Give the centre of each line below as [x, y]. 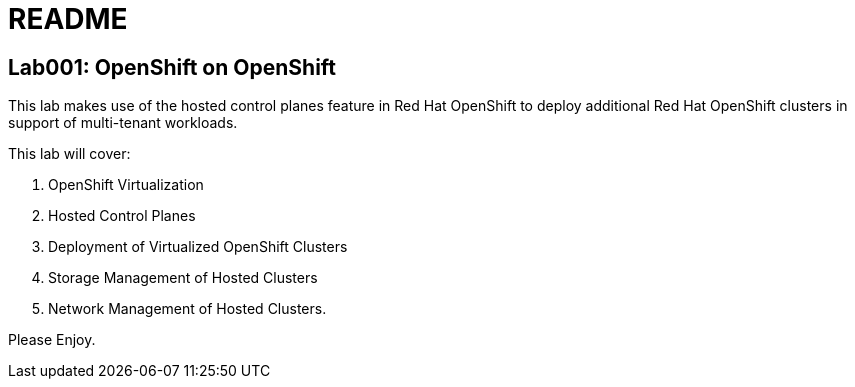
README [68, 19]
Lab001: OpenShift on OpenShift [172, 67]
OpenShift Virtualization [126, 185]
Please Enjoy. [52, 340]
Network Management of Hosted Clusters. [187, 309]
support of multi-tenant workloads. [123, 123]
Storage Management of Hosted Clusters [183, 278]
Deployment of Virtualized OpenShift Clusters [198, 247]
